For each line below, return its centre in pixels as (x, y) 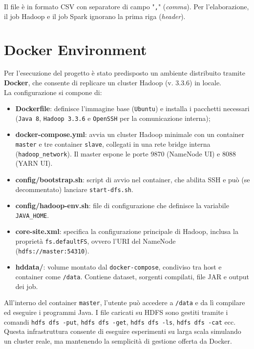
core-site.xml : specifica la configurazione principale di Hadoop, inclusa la (127, 231)
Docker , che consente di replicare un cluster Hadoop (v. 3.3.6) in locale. (113, 82)
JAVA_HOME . (32, 215)
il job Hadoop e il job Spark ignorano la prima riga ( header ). (95, 16)
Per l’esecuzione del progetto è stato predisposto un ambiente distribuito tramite (125, 73)
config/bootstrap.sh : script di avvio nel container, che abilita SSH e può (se (133, 179)
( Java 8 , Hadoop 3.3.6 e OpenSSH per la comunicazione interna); (113, 118)
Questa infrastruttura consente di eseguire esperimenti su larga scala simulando (123, 331)
